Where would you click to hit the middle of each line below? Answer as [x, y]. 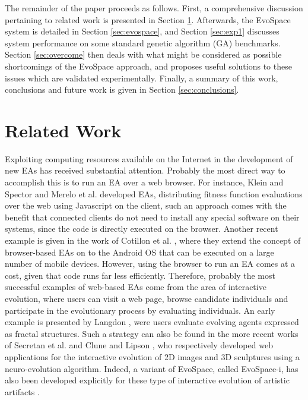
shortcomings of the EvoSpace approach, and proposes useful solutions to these [148, 66]
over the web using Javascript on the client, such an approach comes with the [146, 205]
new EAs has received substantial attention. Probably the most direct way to [145, 170]
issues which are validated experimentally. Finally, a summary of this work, [142, 78]
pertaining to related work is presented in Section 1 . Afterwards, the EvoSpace [148, 19]
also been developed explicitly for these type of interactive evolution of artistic [147, 380]
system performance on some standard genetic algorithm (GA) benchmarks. [143, 42]
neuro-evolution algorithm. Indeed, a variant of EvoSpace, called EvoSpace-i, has [152, 368]
